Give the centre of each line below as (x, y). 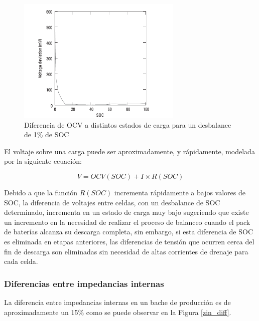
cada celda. (21, 261)
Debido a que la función (41, 192)
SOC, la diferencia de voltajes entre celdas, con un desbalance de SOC (112, 202)
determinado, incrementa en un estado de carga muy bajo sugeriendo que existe (126, 212)
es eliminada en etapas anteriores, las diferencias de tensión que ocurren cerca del (129, 241)
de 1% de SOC (47, 134)
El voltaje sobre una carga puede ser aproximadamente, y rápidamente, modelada (129, 151)
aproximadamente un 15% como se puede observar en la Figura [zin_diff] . (118, 312)
